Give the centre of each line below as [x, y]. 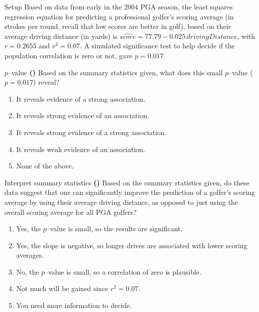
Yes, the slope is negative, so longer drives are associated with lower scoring [132, 245]
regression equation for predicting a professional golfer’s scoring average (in [119, 16]
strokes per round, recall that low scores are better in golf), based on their [118, 26]
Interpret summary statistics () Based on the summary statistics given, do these [127, 182]
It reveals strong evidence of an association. [83, 115]
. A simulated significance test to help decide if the [157, 46]
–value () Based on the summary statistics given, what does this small [116, 72]
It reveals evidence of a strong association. [81, 98]
